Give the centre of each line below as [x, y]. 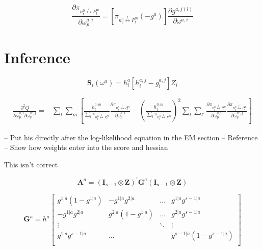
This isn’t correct [31, 164]
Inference [37, 57]
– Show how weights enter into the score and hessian [86, 147]
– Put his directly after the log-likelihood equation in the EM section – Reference [131, 137]
